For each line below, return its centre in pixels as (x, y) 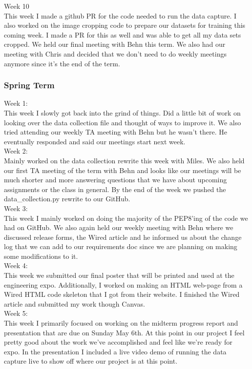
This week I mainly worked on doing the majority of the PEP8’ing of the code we (126, 218)
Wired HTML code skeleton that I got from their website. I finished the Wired (122, 294)
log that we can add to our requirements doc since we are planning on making (121, 246)
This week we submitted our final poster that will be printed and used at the (119, 275)
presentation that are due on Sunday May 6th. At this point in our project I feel (124, 332)
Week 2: (16, 151)
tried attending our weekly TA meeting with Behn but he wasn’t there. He (115, 132)
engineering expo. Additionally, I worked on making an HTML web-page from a (123, 284)
